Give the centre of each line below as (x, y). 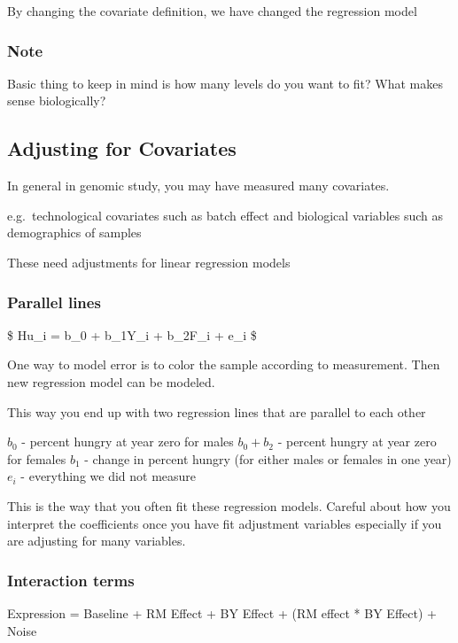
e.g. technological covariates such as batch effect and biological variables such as (225, 215)
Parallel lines (54, 302)
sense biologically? (57, 101)
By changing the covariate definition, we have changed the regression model (212, 11)
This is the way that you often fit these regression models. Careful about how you (229, 505)
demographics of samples (74, 232)
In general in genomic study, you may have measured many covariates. (198, 186)
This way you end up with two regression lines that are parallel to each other (217, 411)
